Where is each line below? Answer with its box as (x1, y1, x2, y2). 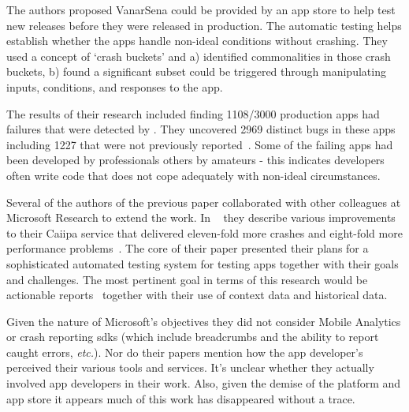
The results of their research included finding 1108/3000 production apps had (6, 105, 380, 122)
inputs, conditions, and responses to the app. (6, 78, 223, 95)
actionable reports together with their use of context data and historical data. (6, 287, 388, 303)
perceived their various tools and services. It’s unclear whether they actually (6, 359, 374, 376)
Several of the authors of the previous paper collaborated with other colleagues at (6, 193, 401, 210)
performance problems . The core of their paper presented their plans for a (6, 240, 369, 257)
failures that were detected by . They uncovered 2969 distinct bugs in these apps (6, 121, 396, 137)
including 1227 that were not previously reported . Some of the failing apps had (6, 136, 393, 152)
